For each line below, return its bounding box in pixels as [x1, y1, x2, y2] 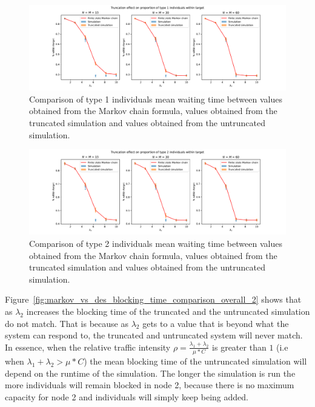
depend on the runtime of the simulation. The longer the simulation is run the [5, 366, 296, 379]
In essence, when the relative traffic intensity [5, 340, 171, 353]
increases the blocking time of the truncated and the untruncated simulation [26, 304, 310, 317]
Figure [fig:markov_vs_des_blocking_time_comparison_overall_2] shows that [5, 293, 302, 306]
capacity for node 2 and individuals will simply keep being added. [5, 390, 248, 403]
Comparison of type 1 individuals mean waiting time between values [29, 92, 282, 105]
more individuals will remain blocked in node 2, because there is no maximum [5, 378, 294, 391]
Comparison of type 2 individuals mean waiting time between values [29, 237, 282, 249]
